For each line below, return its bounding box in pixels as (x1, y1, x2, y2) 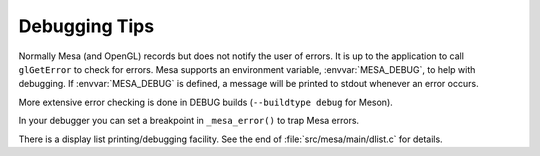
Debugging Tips (18, 15, 155, 37)
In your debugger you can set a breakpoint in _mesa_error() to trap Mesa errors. (18, 115, 360, 127)
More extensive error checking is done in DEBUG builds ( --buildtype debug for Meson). (18, 96, 394, 108)
